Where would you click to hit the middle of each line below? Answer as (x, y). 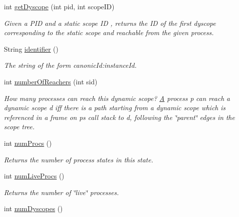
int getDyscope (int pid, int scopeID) (59, 6)
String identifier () (31, 49)
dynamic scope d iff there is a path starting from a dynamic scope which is (115, 108)
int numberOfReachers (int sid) (51, 81)
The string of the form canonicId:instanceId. (70, 65)
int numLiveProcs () (34, 176)
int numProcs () (28, 143)
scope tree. (19, 127)
